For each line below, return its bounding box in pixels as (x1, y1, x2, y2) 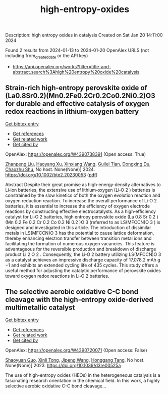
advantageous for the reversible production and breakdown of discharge (5, 246, 156, 252)
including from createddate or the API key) (5, 53, 88, 60)
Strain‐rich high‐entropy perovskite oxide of (5, 83, 147, 92)
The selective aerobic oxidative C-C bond (5, 287, 139, 296)
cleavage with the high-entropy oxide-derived (5, 295, 154, 304)
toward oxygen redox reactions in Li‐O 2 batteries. (5, 273, 109, 279)
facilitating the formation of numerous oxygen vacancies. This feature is (5, 240, 155, 246)
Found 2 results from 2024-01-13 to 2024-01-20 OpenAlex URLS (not (5, 47, 149, 54)
